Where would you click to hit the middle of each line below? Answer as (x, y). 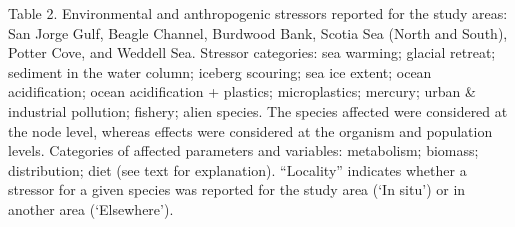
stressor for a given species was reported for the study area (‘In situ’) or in (237, 189)
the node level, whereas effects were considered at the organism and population (250, 130)
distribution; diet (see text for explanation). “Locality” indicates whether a (237, 169)
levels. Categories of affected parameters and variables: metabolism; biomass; (243, 150)
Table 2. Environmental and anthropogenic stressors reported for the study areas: (258, 13)
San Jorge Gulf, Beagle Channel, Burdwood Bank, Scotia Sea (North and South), (258, 32)
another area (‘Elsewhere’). (91, 208)
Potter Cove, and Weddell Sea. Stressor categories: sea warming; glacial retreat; (252, 52)
